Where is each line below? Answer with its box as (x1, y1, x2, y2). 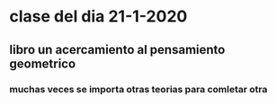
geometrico (9, 56, 76, 71)
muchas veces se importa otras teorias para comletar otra (9, 82, 268, 95)
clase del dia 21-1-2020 (9, 6, 188, 27)
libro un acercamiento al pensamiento (9, 42, 226, 57)
